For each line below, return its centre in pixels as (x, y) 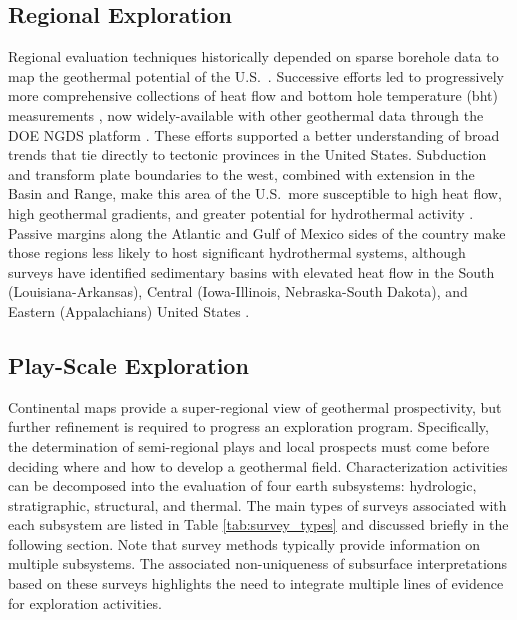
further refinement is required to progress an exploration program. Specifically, (248, 426)
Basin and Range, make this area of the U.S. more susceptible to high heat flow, (255, 193)
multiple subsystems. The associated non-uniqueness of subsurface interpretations (258, 563)
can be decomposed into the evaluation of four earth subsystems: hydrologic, (242, 485)
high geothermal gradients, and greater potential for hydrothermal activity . (241, 212)
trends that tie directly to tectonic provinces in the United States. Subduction (247, 154)
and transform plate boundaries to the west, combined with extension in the (241, 173)
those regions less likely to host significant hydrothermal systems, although (237, 252)
